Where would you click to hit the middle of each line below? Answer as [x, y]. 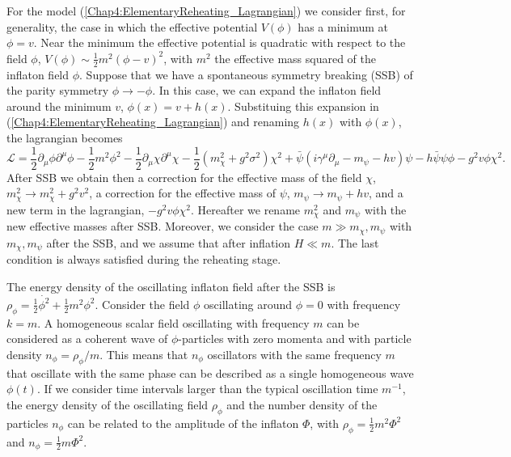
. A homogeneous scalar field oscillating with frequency [173, 322]
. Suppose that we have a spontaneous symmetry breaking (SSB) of [246, 74]
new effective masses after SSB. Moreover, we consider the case [163, 226]
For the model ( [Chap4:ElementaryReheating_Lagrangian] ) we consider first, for [206, 11]
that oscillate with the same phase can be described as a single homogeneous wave [210, 372]
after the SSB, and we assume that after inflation [169, 242]
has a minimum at [343, 26]
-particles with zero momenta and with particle [295, 339]
